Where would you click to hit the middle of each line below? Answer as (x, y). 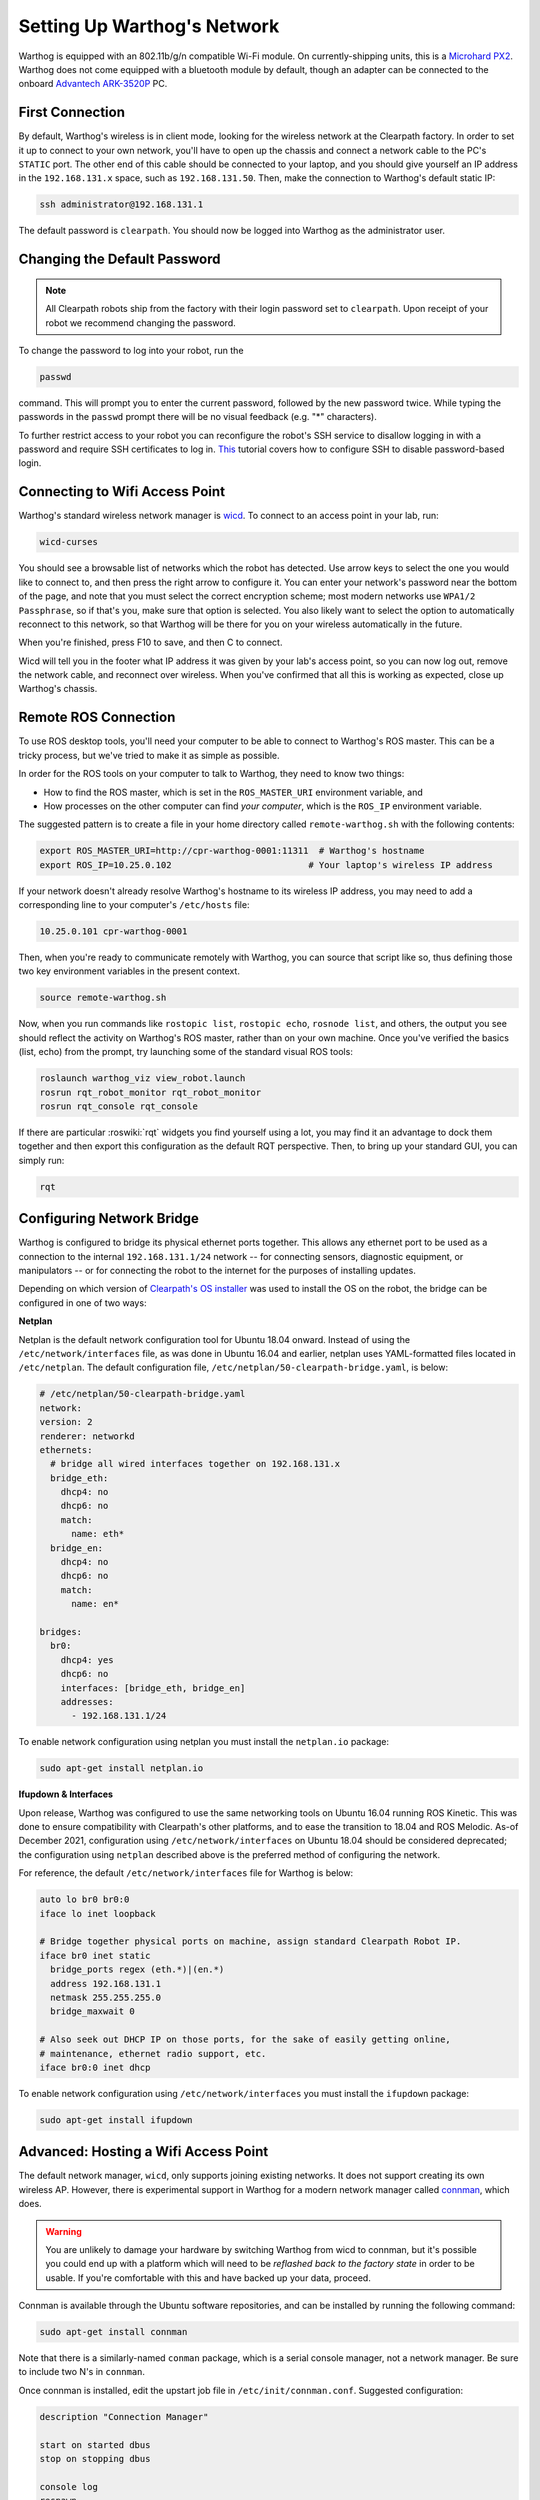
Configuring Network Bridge (109, 1218)
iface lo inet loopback (98, 1913)
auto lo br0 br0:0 (84, 1899)
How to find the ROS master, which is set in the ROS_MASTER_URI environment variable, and (233, 792)
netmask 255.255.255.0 (106, 1997)
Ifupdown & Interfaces (66, 1794)
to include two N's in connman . (81, 2372)
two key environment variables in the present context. (129, 971)
